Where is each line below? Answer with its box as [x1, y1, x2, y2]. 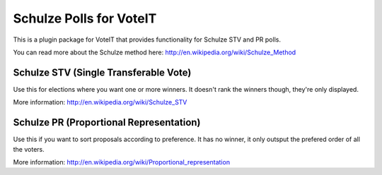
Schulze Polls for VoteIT [13, 11, 157, 26]
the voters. [13, 145, 45, 153]
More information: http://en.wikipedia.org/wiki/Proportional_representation [13, 157, 230, 166]
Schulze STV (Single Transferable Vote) [13, 66, 192, 78]
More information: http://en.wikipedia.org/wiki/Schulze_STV [13, 98, 187, 107]
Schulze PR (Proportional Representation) [13, 116, 201, 128]
